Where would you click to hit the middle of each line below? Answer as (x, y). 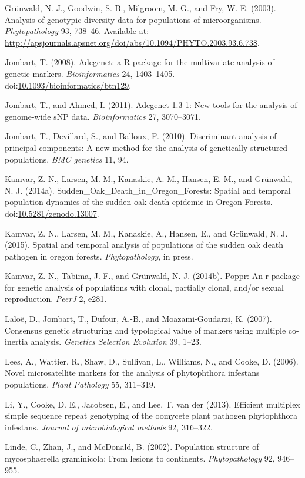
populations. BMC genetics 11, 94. (67, 159)
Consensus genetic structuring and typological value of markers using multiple (145, 330)
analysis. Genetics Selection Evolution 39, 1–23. (116, 341)
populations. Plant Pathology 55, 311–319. (80, 384)
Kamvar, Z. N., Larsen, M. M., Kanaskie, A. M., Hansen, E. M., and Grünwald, (149, 179)
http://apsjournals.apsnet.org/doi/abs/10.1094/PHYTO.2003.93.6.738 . (132, 42)
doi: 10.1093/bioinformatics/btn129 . (68, 85)
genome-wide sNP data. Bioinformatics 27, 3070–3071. (103, 116)
